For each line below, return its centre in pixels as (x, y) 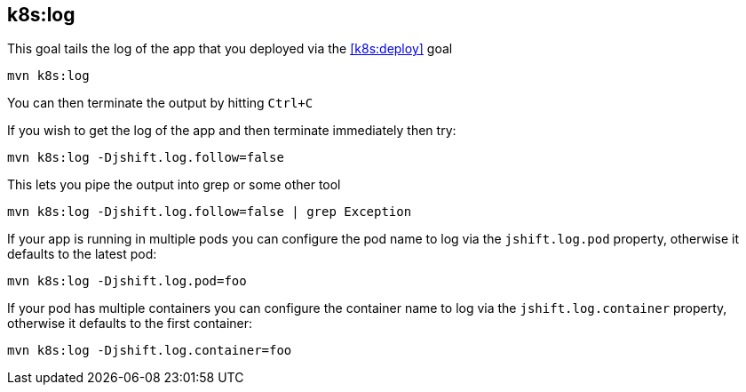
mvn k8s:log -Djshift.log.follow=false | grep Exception (210, 212)
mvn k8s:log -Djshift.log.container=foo (150, 351)
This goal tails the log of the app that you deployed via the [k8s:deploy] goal (230, 49)
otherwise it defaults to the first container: (130, 324)
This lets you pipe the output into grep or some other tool (174, 185)
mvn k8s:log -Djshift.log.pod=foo (127, 281)
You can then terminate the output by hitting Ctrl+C (160, 103)
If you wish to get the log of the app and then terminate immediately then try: (232, 131)
